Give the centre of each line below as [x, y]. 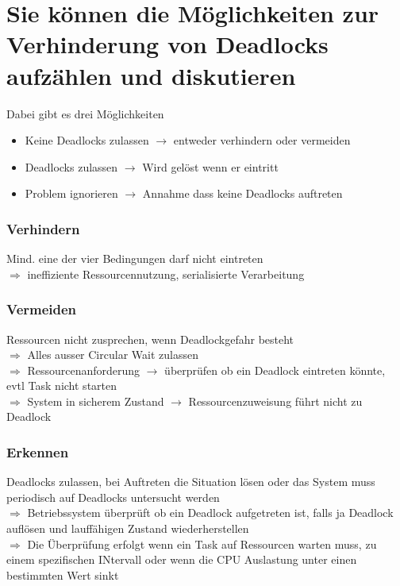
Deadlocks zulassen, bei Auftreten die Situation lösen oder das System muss [191, 482]
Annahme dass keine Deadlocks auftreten [242, 193]
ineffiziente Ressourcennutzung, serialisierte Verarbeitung [166, 274]
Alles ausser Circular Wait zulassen [113, 355]
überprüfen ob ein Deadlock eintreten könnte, [275, 370]
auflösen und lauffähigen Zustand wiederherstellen [128, 528]
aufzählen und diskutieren [151, 75]
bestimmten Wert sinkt [63, 574]
